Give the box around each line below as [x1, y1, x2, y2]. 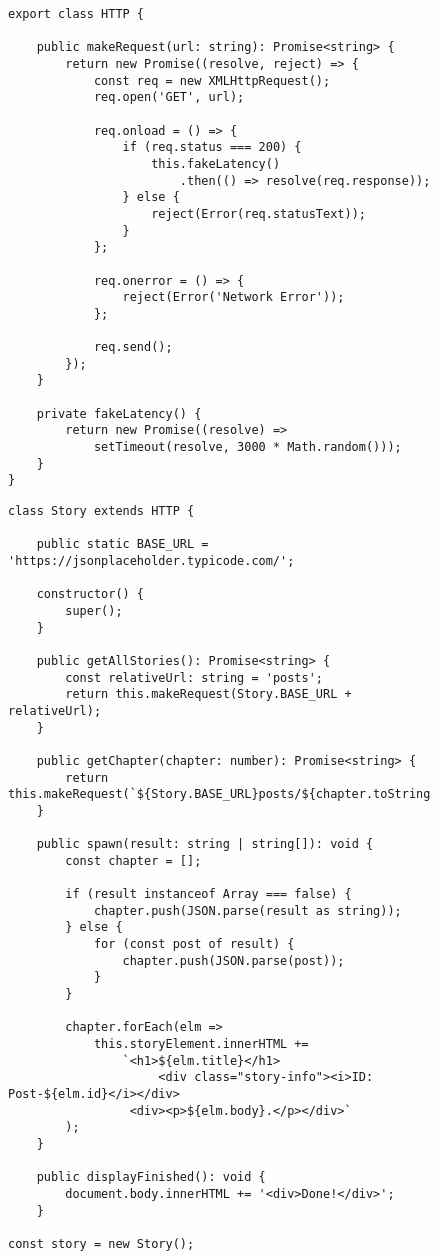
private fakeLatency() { [36, 406, 202, 421]
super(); [65, 603, 123, 618]
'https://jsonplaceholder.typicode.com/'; [8, 554, 295, 568]
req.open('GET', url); [93, 90, 245, 105]
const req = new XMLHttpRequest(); [93, 73, 331, 88]
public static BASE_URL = [36, 537, 209, 552]
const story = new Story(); [8, 1236, 195, 1251]
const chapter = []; [65, 853, 202, 868]
